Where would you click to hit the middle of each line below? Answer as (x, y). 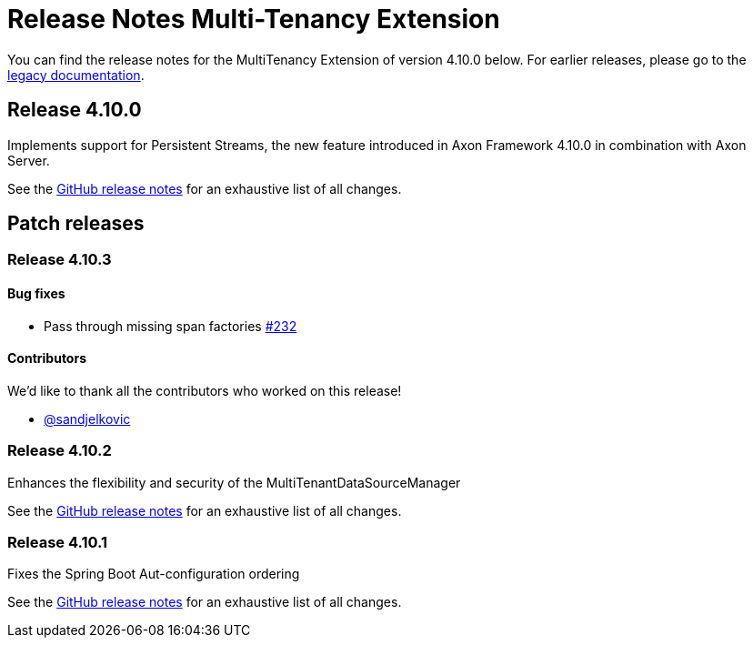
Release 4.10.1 (58, 542)
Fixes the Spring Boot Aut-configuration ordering (154, 574)
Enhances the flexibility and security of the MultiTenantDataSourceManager (234, 482)
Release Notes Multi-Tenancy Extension (254, 19)
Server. (29, 160)
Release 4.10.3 (60, 260)
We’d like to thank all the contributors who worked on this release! (205, 390)
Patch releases (76, 224)
